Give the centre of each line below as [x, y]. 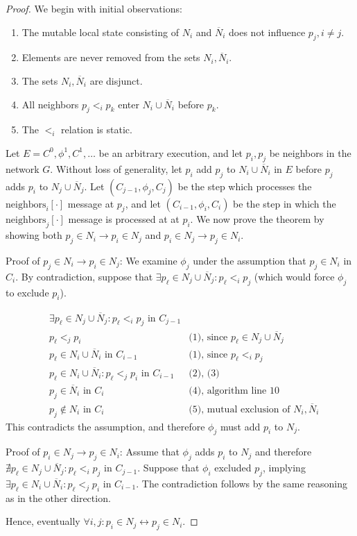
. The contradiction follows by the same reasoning [242, 484]
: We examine [148, 260]
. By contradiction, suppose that [84, 276]
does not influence [267, 32]
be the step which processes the [245, 186]
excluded [233, 468]
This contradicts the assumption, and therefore [105, 426]
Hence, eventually [43, 521]
